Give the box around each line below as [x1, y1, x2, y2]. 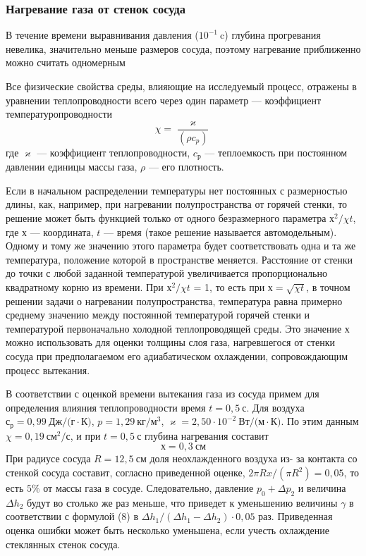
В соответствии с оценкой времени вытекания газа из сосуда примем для [6, 386, 319, 401]
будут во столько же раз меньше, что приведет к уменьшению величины [27, 495, 338, 509]
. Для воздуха [246, 400, 305, 414]
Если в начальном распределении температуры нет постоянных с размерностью [6, 183, 348, 197]
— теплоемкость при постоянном [205, 144, 348, 159]
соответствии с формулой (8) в [6, 509, 139, 524]
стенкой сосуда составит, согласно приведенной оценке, [6, 465, 245, 480]
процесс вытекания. [6, 362, 90, 377]
